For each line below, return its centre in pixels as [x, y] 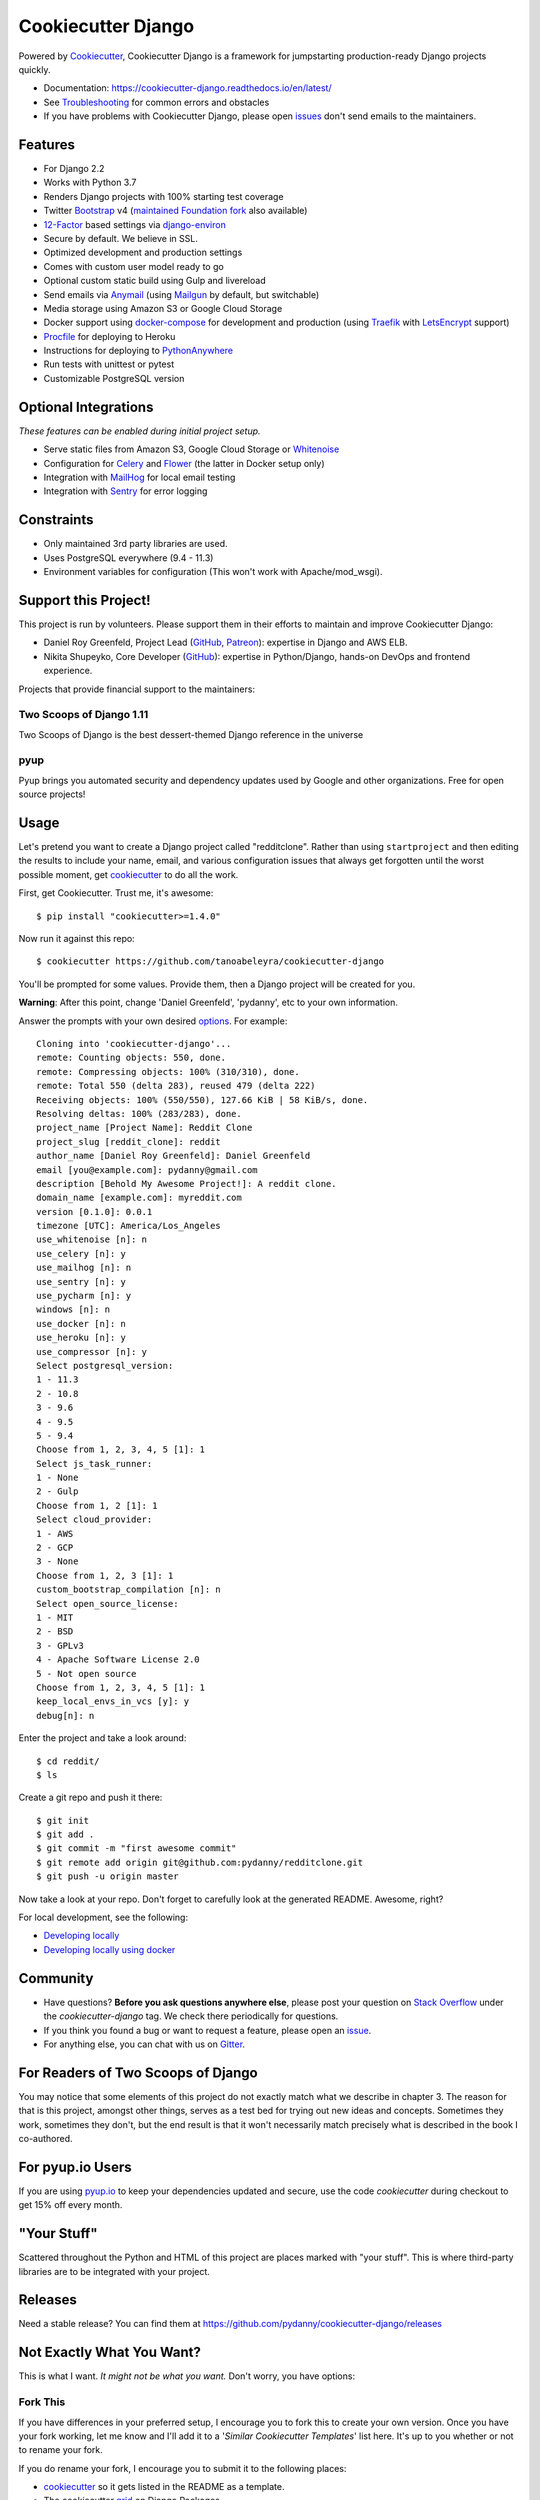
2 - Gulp [57, 1491]
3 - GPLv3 [60, 1645]
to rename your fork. [61, 2450]
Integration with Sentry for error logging [125, 491]
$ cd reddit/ [68, 1761]
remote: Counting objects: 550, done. [131, 1058]
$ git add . [65, 1834]
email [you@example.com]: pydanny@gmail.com [147, 1169]
